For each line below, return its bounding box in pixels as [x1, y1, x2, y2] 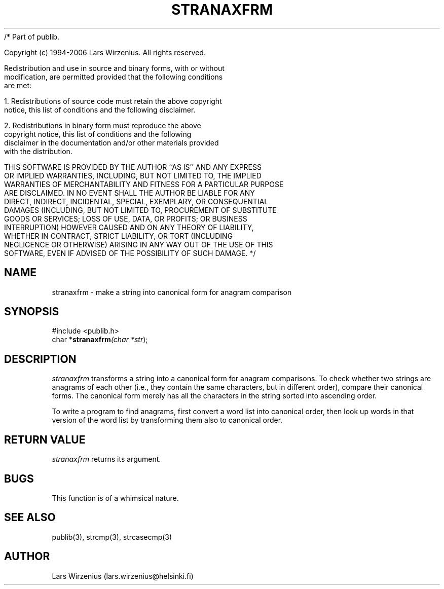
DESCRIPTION [4, 352, 77, 365]
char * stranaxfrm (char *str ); [52, 335, 148, 344]
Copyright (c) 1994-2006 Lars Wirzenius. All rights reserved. [4, 48, 206, 57]
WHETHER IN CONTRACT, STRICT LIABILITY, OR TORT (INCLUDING [4, 231, 233, 240]
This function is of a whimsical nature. [52, 493, 179, 502]
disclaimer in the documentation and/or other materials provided [4, 138, 219, 147]
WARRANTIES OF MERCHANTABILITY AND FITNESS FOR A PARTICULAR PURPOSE [4, 179, 284, 189]
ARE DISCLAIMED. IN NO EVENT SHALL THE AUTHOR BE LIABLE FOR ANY [4, 188, 255, 197]
